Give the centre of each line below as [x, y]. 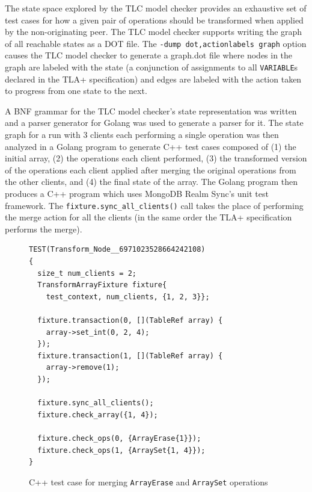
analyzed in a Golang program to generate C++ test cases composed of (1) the [151, 146]
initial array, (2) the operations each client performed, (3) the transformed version [156, 158]
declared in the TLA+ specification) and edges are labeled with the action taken [153, 79]
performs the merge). [44, 229]
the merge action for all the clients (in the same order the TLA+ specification [148, 217]
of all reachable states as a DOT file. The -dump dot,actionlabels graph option [156, 43]
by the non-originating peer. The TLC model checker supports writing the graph [154, 32]
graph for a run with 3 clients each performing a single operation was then [142, 135]
